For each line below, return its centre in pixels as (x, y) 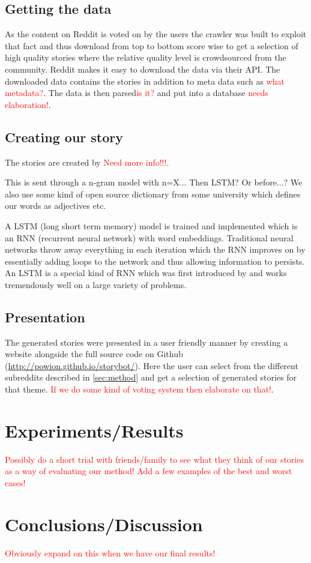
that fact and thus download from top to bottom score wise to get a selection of (152, 45)
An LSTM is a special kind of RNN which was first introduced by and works (146, 273)
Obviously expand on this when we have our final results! (110, 552)
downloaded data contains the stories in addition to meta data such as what (145, 81)
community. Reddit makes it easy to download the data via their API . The (143, 69)
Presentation (45, 317)
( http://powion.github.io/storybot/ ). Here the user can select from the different (152, 365)
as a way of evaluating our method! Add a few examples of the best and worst (149, 471)
